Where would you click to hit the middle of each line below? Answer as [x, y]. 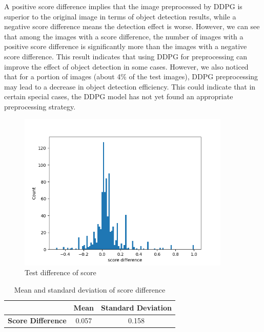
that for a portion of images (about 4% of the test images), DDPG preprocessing [131, 76]
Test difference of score [60, 272]
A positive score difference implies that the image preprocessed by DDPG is [123, 6]
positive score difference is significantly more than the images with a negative [126, 46]
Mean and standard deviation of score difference [90, 289]
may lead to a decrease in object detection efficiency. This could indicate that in [130, 86]
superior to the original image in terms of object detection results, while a [120, 16]
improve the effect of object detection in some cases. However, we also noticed [126, 66]
